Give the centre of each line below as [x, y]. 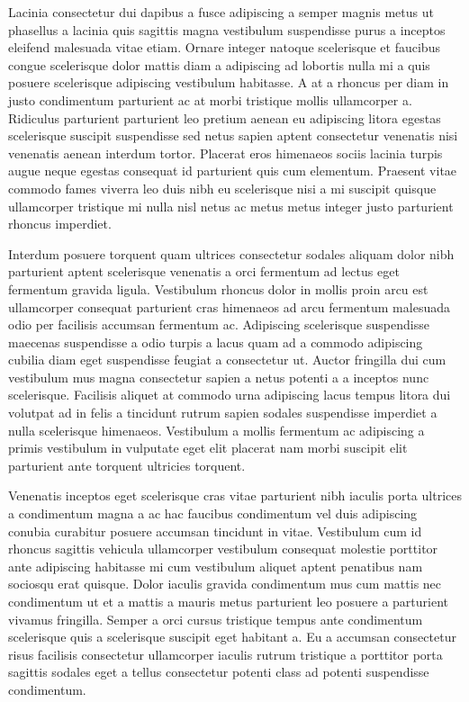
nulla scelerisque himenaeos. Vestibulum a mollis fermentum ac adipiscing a [216, 430]
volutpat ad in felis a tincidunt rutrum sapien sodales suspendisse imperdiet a [223, 413]
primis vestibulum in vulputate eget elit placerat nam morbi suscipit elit [208, 448]
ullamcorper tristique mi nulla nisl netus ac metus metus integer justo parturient [231, 206]
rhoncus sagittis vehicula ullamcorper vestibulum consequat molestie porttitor [223, 549]
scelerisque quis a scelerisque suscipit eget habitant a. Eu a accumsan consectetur [232, 637]
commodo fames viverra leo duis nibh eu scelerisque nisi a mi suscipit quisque [222, 188]
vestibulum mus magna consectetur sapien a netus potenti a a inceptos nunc [219, 377]
